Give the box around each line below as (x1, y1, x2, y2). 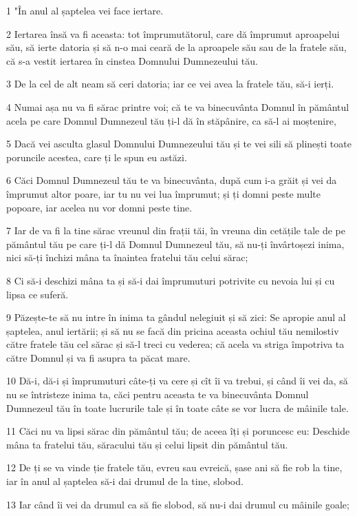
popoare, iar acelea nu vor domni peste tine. (6, 200, 193, 214)
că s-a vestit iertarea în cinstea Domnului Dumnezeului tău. (6, 53, 258, 68)
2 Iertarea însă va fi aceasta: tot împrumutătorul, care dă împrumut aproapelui (6, 26, 340, 41)
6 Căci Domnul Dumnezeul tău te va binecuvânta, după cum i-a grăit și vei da (6, 173, 337, 187)
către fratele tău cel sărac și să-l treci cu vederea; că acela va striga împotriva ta (6, 337, 345, 351)
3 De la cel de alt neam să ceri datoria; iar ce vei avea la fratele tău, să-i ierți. (6, 76, 334, 91)
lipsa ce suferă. (6, 287, 69, 301)
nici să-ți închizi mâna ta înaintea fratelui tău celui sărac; (6, 250, 248, 265)
